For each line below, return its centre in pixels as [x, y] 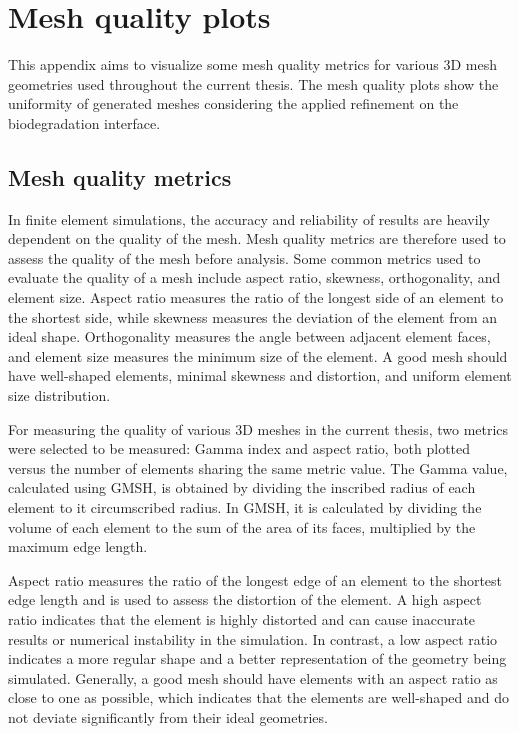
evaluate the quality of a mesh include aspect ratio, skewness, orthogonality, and [254, 277]
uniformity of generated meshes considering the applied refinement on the [233, 103]
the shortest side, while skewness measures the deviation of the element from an [253, 316]
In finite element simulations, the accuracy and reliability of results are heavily [249, 218]
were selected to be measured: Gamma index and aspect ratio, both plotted [239, 448]
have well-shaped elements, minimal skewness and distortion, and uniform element [260, 375]
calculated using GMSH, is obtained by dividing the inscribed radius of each [242, 487]
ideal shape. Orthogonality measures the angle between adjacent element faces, [249, 336]
